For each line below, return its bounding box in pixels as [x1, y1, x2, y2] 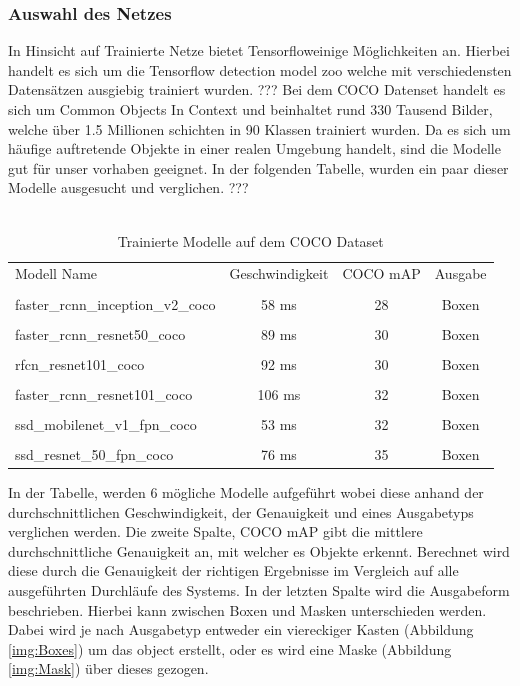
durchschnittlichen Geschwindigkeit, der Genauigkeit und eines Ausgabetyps [8, 501, 474, 522]
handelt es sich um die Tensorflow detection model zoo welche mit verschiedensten [8, 59, 512, 80]
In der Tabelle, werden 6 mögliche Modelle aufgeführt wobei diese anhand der [8, 482, 484, 503]
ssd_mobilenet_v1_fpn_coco [15, 413, 197, 434]
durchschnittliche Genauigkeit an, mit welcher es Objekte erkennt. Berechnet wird [8, 540, 510, 561]
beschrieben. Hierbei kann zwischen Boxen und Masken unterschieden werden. [8, 599, 487, 620]
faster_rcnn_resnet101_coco [15, 383, 193, 404]
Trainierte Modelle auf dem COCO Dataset [117, 230, 384, 251]
